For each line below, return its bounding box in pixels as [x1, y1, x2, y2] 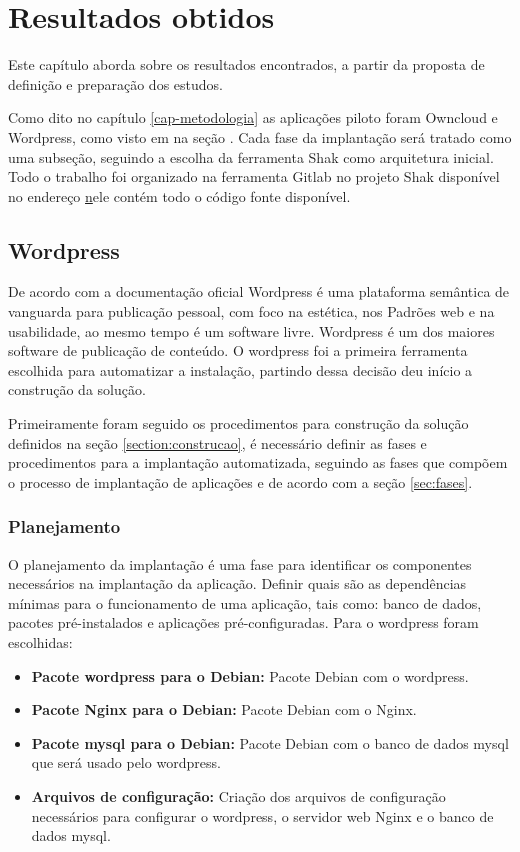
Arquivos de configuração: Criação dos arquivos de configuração [31, 785, 446, 806]
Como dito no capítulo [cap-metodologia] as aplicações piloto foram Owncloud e [8, 107, 498, 128]
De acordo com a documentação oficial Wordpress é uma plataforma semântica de [8, 281, 510, 302]
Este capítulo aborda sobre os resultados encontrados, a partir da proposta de [8, 54, 485, 75]
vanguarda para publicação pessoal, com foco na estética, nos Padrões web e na [8, 301, 495, 322]
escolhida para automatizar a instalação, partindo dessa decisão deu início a [8, 359, 473, 380]
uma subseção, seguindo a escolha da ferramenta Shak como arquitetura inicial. [8, 146, 494, 167]
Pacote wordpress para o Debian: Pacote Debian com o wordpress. [31, 665, 469, 686]
